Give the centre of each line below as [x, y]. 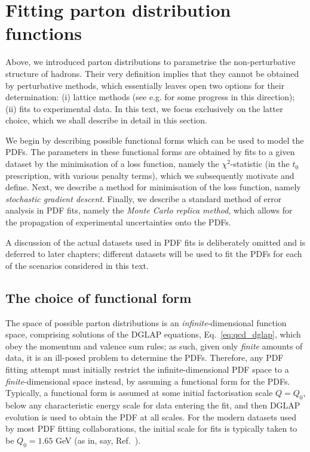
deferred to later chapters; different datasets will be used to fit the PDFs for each [154, 254]
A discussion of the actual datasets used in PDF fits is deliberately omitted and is [156, 242]
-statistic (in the [260, 164]
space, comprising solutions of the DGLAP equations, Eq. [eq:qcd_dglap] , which [153, 334]
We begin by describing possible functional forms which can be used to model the [155, 140]
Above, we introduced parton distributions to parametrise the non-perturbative [151, 62]
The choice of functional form [99, 297]
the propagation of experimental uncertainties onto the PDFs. [118, 222]
